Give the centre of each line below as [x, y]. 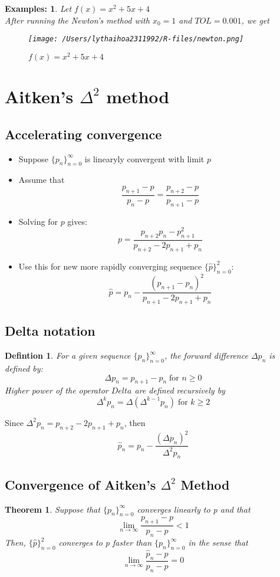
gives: [77, 221]
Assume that [42, 180]
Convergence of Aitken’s [80, 484]
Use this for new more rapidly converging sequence [110, 266]
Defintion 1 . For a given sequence [68, 355]
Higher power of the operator [57, 390]
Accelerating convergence [83, 134]
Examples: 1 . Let [38, 8]
